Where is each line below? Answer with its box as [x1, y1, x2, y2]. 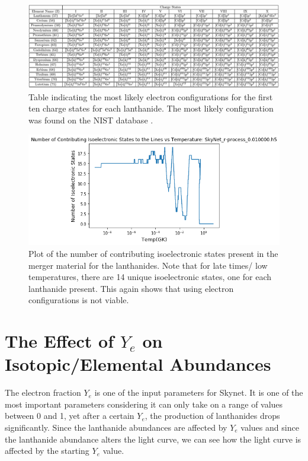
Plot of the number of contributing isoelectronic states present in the [28, 247, 278, 259]
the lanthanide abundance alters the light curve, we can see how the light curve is [5, 433, 301, 445]
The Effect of [5, 329, 114, 353]
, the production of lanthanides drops [145, 409, 280, 422]
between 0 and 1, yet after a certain [5, 409, 134, 422]
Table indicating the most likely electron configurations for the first [28, 90, 273, 103]
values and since [240, 421, 299, 433]
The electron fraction [5, 386, 81, 399]
